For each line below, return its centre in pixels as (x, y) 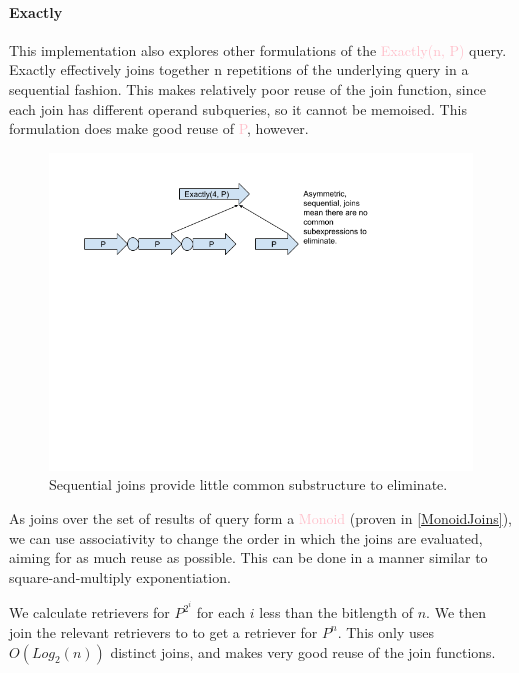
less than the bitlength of (336, 612)
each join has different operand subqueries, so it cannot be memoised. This (238, 108)
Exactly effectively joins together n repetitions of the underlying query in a (239, 69)
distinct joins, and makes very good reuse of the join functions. (303, 651)
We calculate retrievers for (89, 612)
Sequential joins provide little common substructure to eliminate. (248, 484)
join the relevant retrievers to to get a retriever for (163, 631)
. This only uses (385, 631)
